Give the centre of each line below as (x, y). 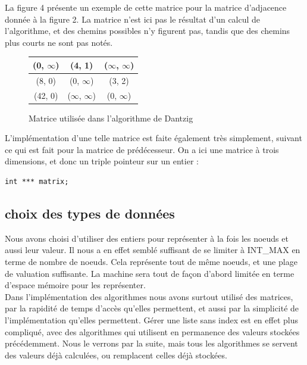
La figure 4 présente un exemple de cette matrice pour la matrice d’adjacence (146, 7)
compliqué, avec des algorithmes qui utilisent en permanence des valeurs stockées (152, 331)
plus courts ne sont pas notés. (59, 42)
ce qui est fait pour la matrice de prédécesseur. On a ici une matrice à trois (142, 149)
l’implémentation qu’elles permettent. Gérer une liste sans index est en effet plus (151, 319)
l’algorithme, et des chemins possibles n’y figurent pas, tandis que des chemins (148, 31)
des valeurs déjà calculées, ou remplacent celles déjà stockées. (116, 355)
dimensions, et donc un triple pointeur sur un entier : (102, 161)
